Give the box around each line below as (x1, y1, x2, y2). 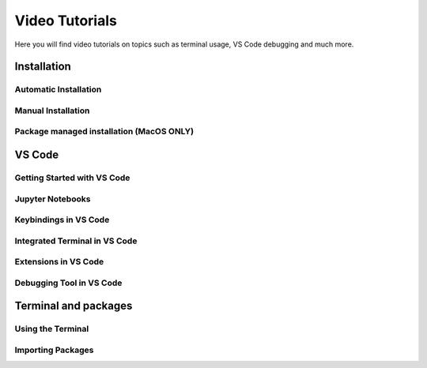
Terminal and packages (14, 299, 133, 313)
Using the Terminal (14, 324, 89, 335)
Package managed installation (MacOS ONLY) (14, 126, 194, 137)
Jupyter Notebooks (14, 193, 91, 205)
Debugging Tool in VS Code (14, 277, 123, 288)
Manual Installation (14, 105, 90, 116)
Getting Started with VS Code (14, 172, 130, 183)
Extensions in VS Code (14, 257, 104, 268)
